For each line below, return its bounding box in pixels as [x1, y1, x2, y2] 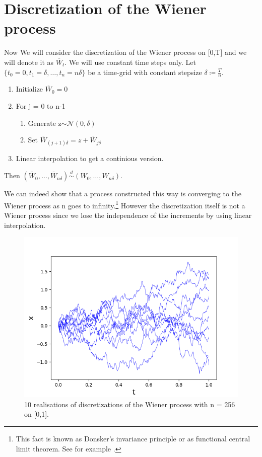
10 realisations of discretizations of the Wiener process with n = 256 [24, 399, 235, 409]
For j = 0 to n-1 [16, 100, 65, 111]
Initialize [16, 84, 43, 94]
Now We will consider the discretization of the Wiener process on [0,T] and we [4, 47, 247, 57]
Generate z [28, 117, 61, 128]
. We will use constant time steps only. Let [64, 56, 196, 67]
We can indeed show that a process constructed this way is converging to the [4, 188, 242, 199]
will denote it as [4, 56, 54, 67]
